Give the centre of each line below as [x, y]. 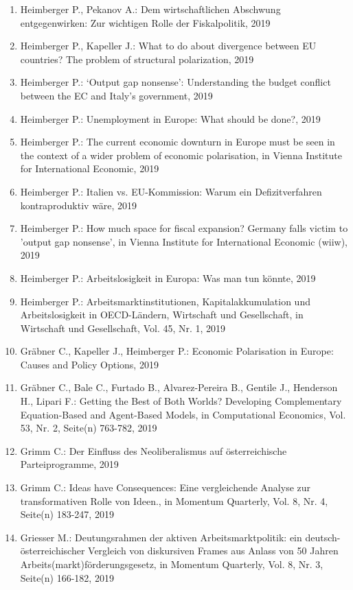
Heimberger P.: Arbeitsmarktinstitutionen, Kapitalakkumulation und [165, 301]
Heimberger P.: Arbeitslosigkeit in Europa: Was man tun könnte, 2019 [168, 278]
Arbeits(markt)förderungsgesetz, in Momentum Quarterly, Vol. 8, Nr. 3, [172, 564]
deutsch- [323, 537]
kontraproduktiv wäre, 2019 [79, 205]
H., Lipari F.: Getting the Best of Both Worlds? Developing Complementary [181, 401]
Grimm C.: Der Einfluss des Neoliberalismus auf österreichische [153, 450]
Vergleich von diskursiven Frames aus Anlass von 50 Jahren [213, 551]
